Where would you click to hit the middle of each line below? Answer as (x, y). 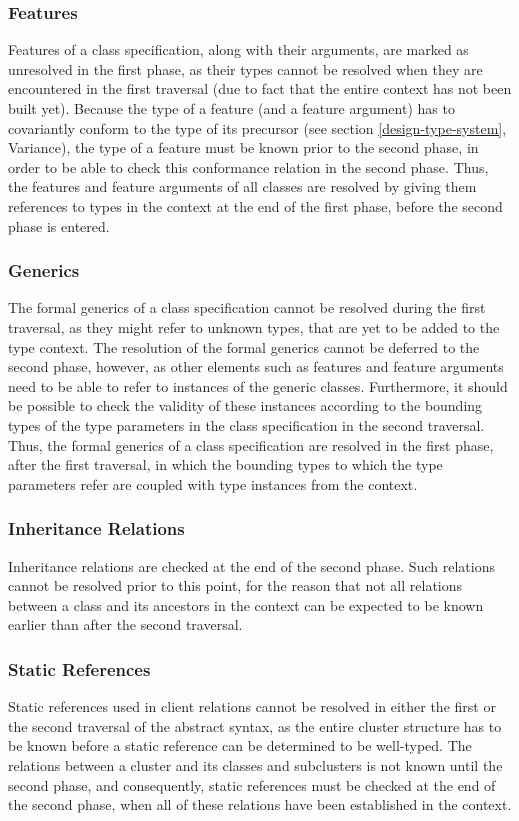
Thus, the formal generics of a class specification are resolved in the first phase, (251, 444)
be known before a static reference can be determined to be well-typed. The (240, 745)
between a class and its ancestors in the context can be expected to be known (246, 604)
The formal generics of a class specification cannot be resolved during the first (247, 307)
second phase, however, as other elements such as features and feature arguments (256, 366)
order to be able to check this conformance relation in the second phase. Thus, (248, 166)
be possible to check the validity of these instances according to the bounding (245, 405)
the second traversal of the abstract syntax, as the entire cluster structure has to (255, 725)
